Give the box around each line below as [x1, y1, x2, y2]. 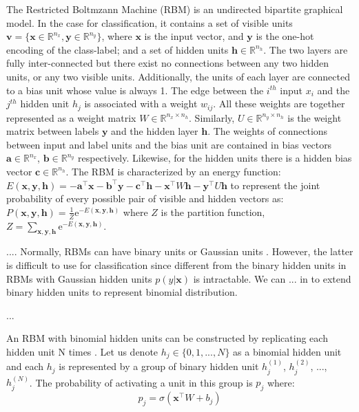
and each [6, 359, 44, 373]
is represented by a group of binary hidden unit [59, 359, 259, 373]
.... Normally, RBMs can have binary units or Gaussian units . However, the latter [6, 244, 353, 259]
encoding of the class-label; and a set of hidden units [6, 42, 229, 56]
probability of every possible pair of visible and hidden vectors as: [6, 191, 284, 206]
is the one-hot [256, 29, 314, 43]
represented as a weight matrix [6, 110, 136, 124]
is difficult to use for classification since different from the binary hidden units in [6, 257, 347, 272]
